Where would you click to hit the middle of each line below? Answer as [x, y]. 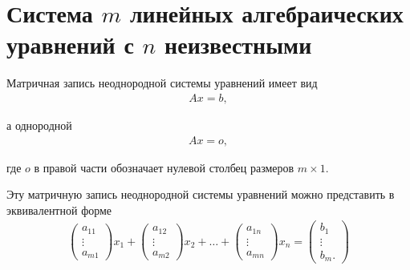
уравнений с [70, 44]
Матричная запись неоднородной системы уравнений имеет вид [162, 83]
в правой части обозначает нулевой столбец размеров [164, 167]
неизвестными [238, 44]
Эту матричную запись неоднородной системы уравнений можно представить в [201, 194]
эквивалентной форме [59, 210]
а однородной [39, 125]
